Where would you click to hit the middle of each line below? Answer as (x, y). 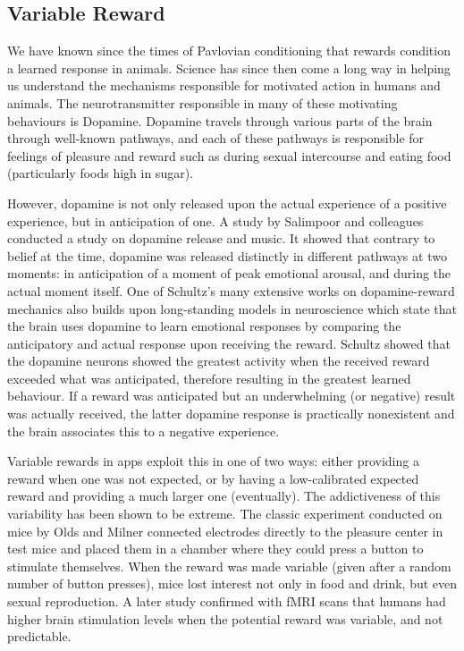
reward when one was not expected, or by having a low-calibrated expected (213, 478)
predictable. (39, 636)
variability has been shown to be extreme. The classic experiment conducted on (225, 514)
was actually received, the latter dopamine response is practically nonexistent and (231, 414)
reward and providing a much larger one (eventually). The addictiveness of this (224, 496)
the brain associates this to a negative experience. (143, 431)
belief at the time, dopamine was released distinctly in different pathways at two (227, 255)
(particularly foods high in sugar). (100, 173)
